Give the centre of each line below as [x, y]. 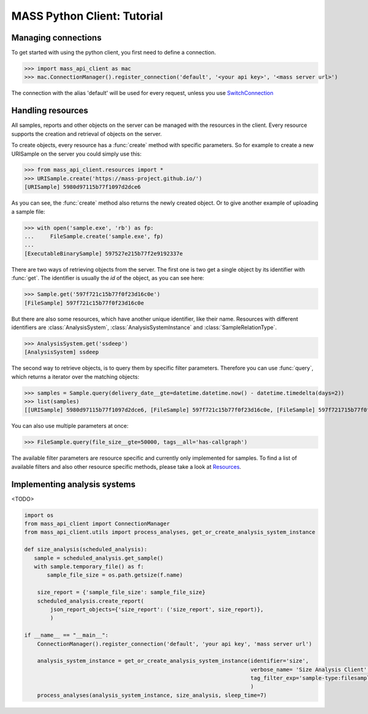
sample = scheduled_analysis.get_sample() [99, 558]
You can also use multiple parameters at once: [70, 426]
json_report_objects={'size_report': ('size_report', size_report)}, [157, 609]
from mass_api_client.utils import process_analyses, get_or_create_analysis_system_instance [170, 532]
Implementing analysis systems [74, 484]
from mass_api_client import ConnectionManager [97, 524]
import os [39, 515]
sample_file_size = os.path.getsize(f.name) [115, 575]
